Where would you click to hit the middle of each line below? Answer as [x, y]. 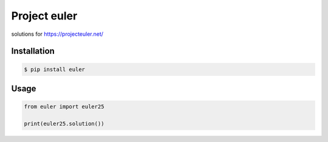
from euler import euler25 [64, 107]
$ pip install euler [54, 69]
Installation [33, 51]
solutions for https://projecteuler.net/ [57, 34]
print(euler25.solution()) [64, 123]
